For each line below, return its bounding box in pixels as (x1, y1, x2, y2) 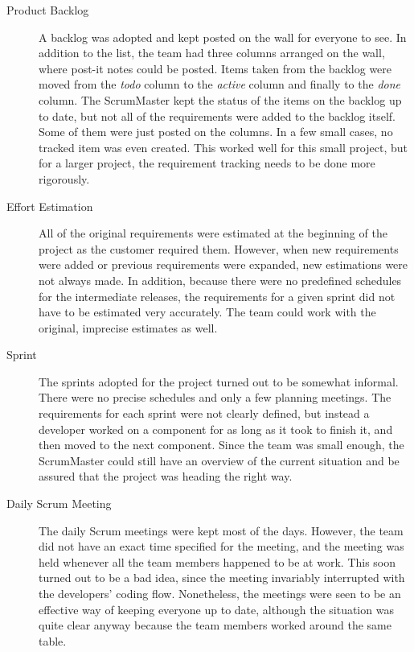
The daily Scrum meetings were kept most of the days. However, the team (39, 522, 404, 539)
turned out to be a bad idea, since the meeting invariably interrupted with (39, 569, 405, 586)
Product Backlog (6, 2, 89, 18)
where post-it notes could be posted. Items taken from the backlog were (39, 60, 392, 76)
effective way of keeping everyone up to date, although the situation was (39, 600, 394, 617)
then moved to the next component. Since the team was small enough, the (39, 436, 404, 453)
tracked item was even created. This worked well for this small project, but (39, 138, 408, 155)
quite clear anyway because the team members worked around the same (39, 617, 391, 633)
